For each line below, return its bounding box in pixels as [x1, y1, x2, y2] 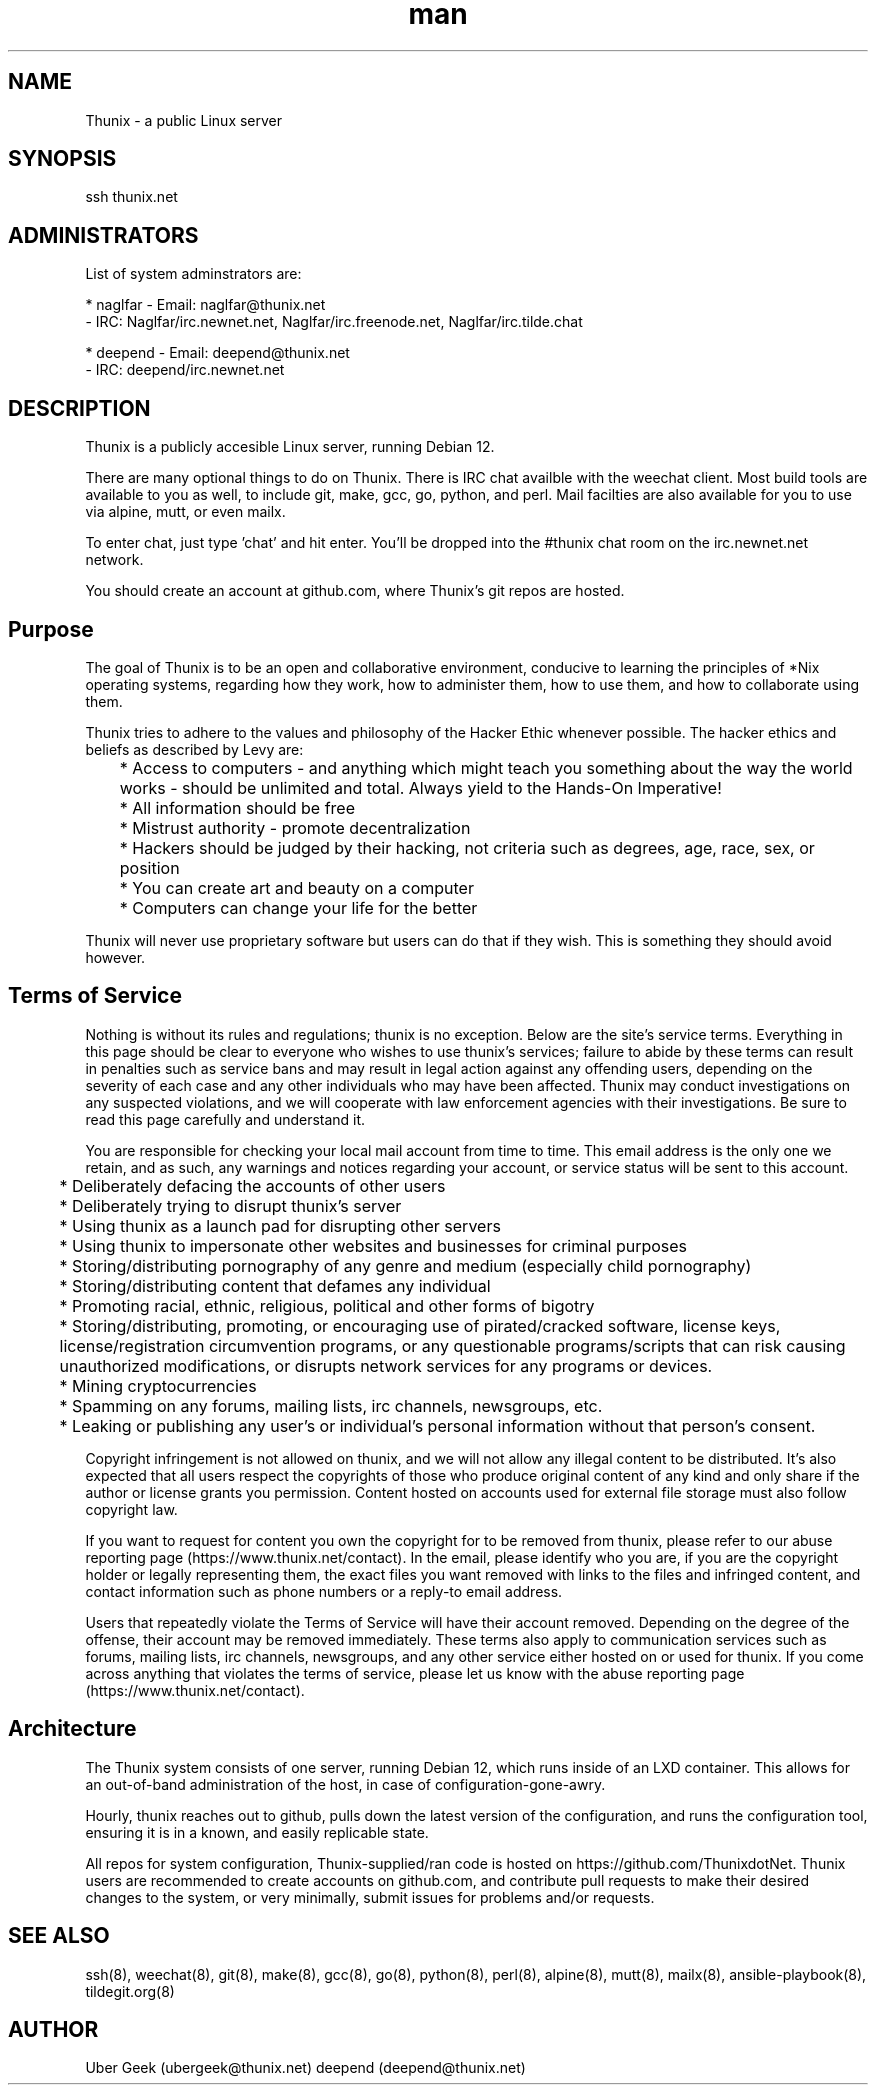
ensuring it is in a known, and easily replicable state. [85, 1823, 429, 1841]
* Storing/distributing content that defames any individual [59, 1275, 491, 1296]
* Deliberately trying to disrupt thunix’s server [59, 1195, 402, 1216]
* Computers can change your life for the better [119, 897, 478, 918]
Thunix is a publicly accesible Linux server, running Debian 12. [85, 438, 495, 456]
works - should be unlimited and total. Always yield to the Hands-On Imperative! [119, 777, 722, 798]
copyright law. [85, 1500, 178, 1518]
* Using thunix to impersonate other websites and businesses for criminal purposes [59, 1235, 688, 1256]
